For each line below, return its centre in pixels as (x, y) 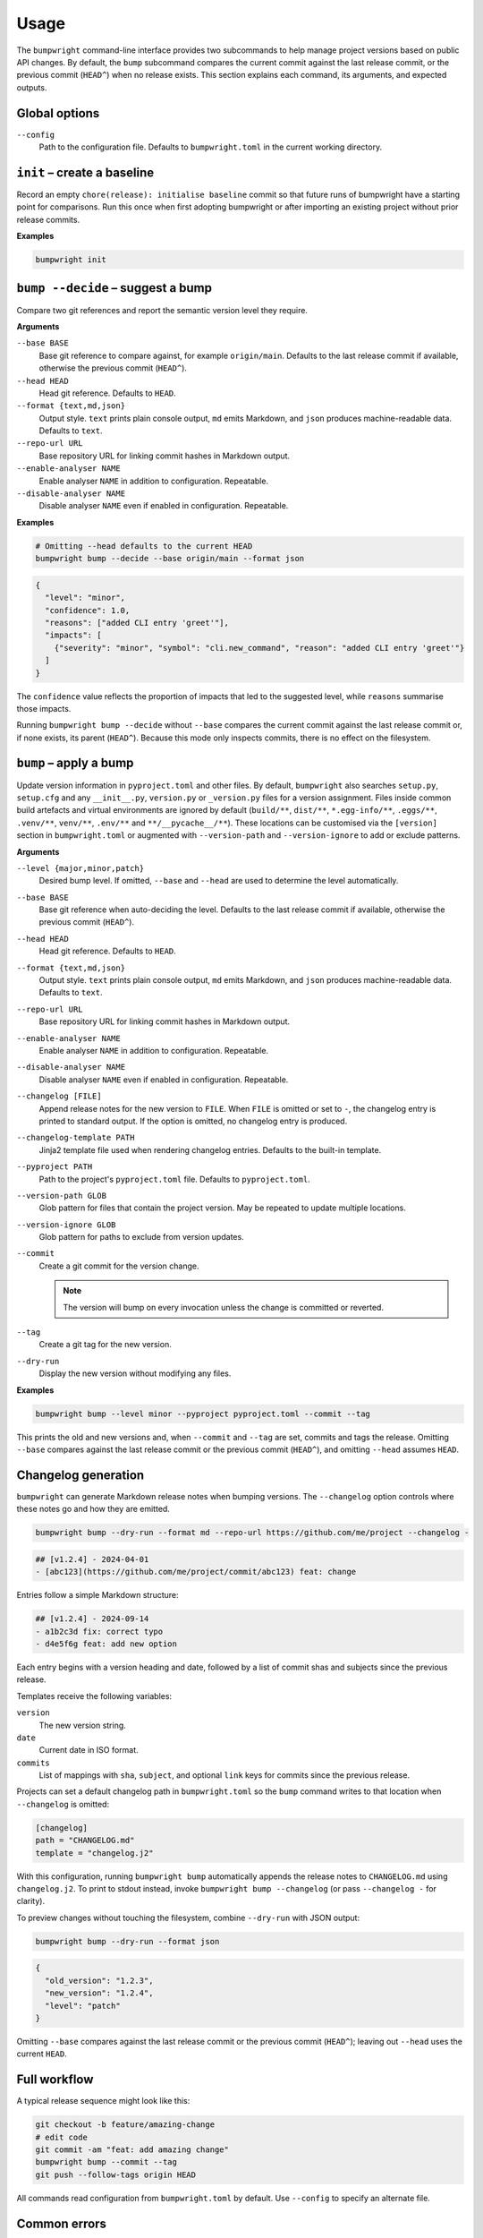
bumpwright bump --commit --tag (106, 2162)
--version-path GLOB (62, 1196)
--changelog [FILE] (59, 1096)
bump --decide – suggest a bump (114, 288)
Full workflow (55, 2080)
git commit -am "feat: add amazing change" (132, 2149)
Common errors (62, 2223)
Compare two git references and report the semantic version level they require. (162, 310)
